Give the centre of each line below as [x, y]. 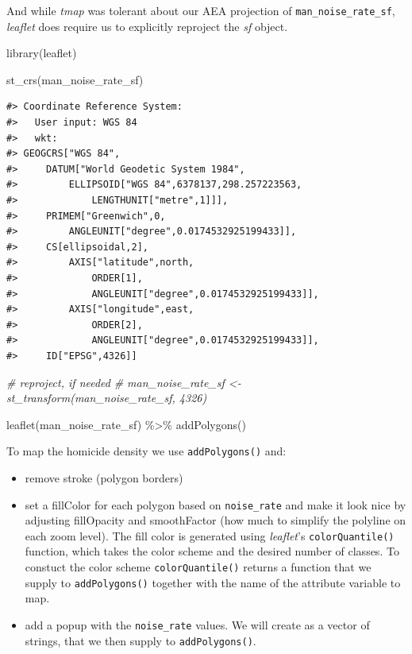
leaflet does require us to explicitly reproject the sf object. [147, 26]
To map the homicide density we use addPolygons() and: [146, 451]
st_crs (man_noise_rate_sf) [75, 79]
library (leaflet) [42, 53]
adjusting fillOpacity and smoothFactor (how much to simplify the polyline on [216, 520]
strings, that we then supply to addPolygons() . [141, 640]
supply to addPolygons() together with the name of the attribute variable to [213, 582]
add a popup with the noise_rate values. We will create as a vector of [197, 624]
